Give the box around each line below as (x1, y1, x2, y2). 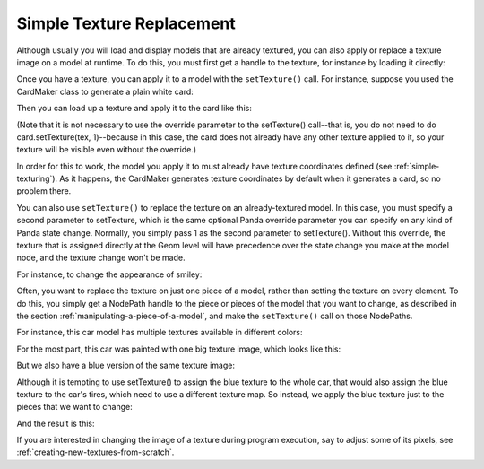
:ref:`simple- (393, 161, 440, 171)
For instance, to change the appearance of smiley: (16, 269, 203, 280)
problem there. (16, 186, 72, 196)
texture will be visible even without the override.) (16, 144, 197, 155)
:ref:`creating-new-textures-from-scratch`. (16, 447, 175, 457)
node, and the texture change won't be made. (16, 252, 186, 264)
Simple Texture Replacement (16, 13, 237, 33)
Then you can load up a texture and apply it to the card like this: (16, 103, 253, 114)
